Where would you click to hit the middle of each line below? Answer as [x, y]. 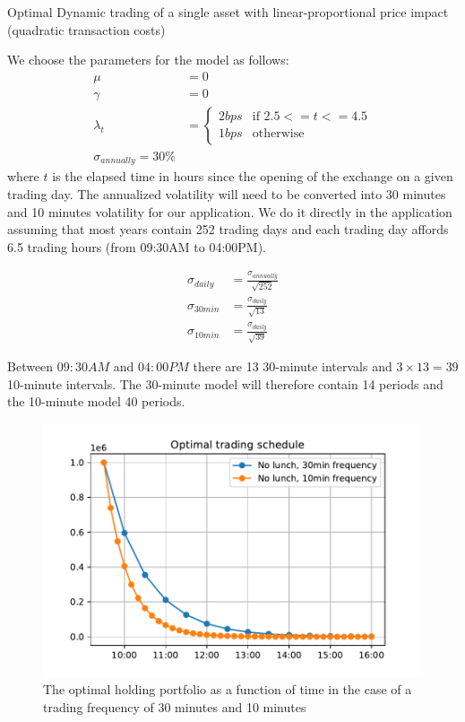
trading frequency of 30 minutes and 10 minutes [175, 706]
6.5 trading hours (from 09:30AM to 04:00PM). [137, 246]
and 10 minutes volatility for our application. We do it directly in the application [230, 211]
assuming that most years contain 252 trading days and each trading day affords [228, 229]
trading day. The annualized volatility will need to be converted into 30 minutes [227, 193]
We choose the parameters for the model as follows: [148, 60]
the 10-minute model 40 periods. [96, 401]
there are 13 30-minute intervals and [293, 366]
